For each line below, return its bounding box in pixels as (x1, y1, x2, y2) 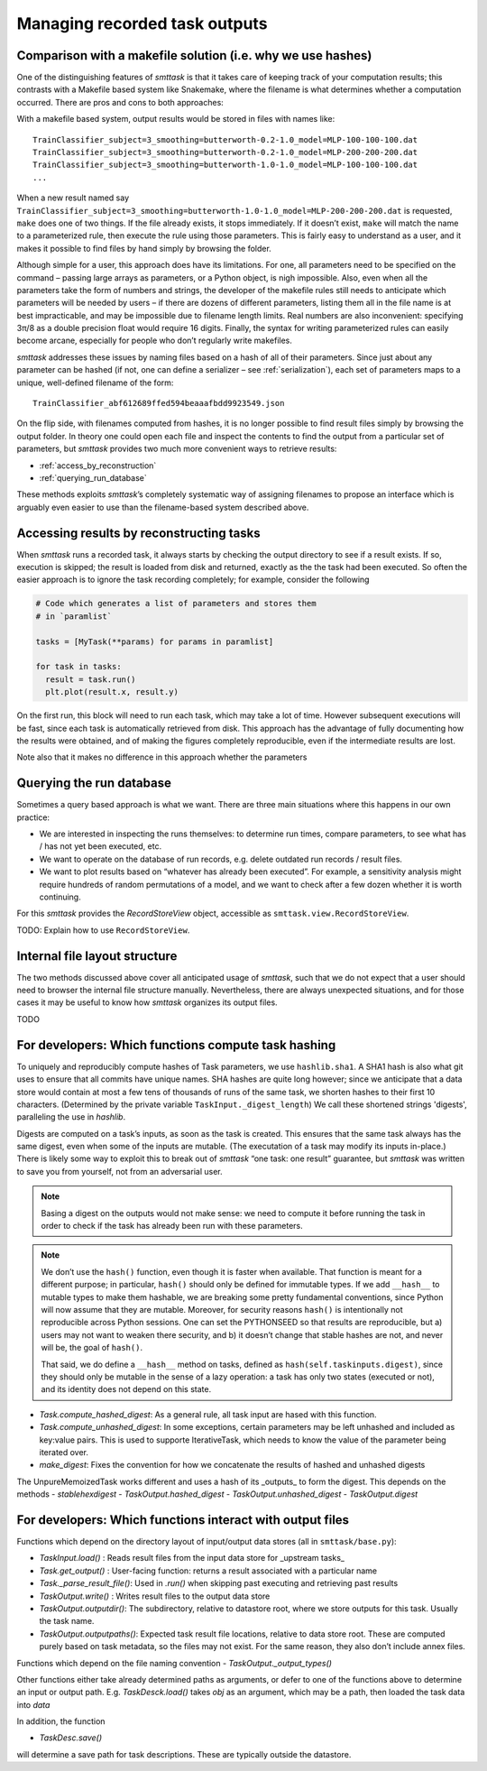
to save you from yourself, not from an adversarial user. (16, 1166, 223, 1176)
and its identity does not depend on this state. (41, 1384, 212, 1395)
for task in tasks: (35, 661, 122, 672)
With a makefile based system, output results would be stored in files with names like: (16, 114, 335, 125)
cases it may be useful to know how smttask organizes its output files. (16, 997, 279, 1008)
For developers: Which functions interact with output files (16, 1512, 350, 1527)
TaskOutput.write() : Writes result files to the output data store (39, 1591, 271, 1601)
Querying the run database (16, 776, 171, 791)
